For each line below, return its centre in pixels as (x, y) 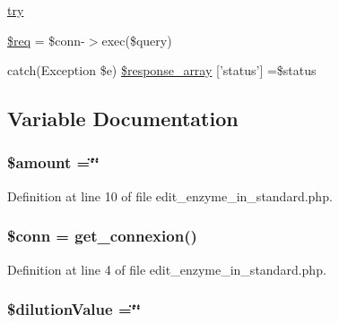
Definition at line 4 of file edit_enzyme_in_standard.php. (167, 269)
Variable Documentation (123, 119)
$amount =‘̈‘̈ (53, 162)
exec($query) (137, 40)
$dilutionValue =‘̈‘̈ (74, 309)
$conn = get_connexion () (102, 236)
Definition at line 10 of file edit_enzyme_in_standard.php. (170, 195)
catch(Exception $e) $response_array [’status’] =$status (162, 70)
